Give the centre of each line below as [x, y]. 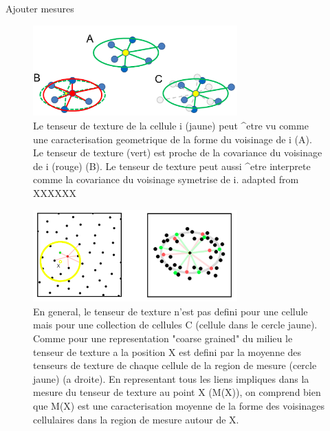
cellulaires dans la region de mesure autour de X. [136, 419]
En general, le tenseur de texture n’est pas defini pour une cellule [170, 311]
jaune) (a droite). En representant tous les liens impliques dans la [171, 378]
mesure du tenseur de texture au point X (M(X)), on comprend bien [177, 392]
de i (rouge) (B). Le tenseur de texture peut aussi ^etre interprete [172, 166]
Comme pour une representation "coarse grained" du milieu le [163, 338]
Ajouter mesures [40, 8]
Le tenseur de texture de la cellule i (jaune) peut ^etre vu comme [171, 126]
